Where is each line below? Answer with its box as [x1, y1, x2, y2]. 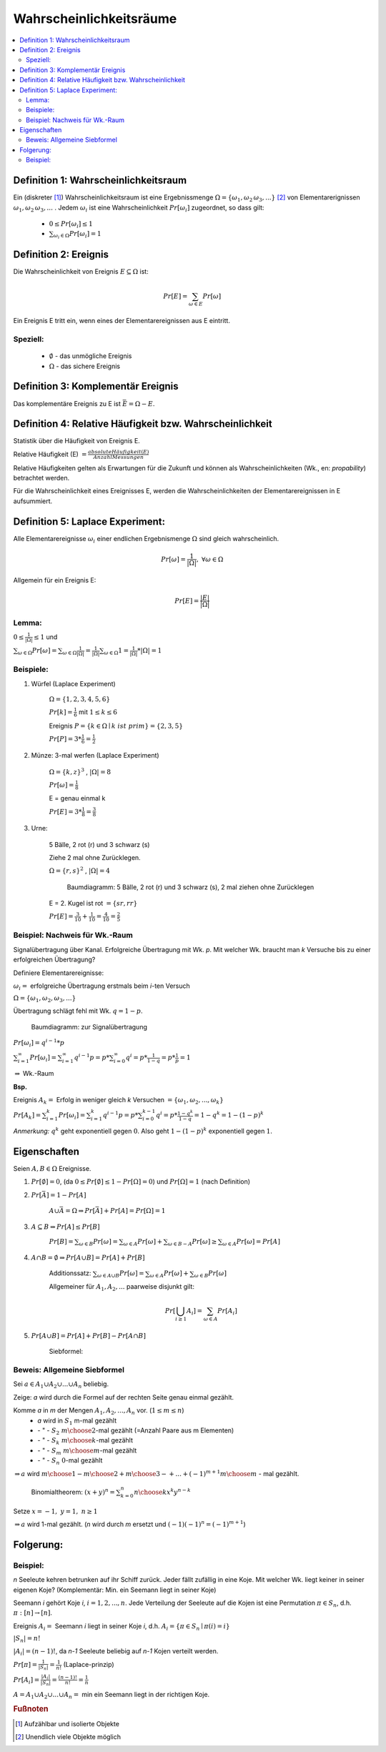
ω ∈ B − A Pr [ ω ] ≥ [167, 1237, 217, 1247]
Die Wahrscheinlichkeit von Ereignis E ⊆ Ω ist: [13, 267, 149, 276]
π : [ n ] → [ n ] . [13, 1608, 53, 1617]
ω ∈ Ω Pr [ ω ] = [18, 647, 57, 657]
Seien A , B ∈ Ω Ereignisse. [13, 1164, 91, 1172]
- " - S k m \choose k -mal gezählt [37, 1436, 134, 1447]
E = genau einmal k [49, 794, 106, 803]
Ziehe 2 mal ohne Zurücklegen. [49, 853, 141, 862]
